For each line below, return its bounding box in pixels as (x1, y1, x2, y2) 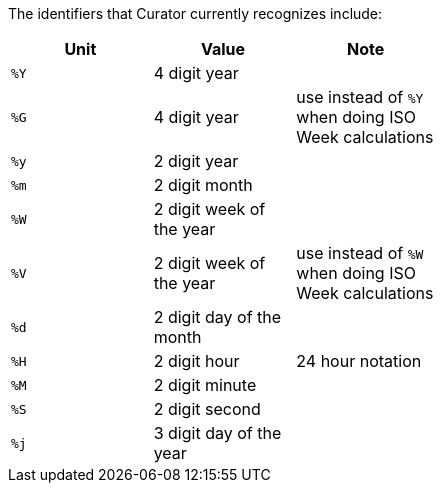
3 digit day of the (153, 423, 282, 443)
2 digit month (153, 175, 253, 195)
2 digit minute (153, 375, 257, 395)
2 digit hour (153, 351, 240, 371)
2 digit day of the (153, 307, 282, 327)
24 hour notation (296, 351, 422, 371)
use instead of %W (296, 243, 424, 263)
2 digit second (153, 399, 261, 419)
